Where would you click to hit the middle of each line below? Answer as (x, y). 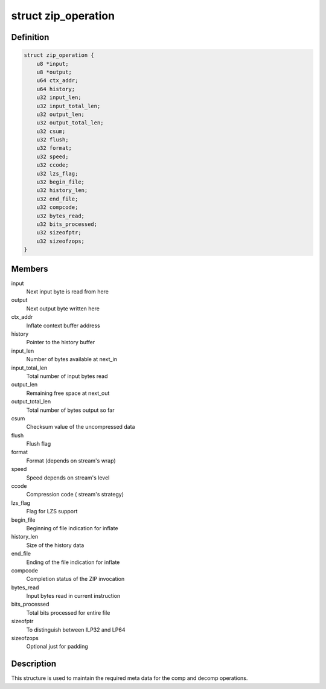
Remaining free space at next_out (68, 393)
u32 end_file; (57, 199)
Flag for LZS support (52, 511)
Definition (30, 37)
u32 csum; (51, 131)
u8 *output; (54, 72)
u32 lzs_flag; (57, 173)
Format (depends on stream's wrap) (71, 460)
